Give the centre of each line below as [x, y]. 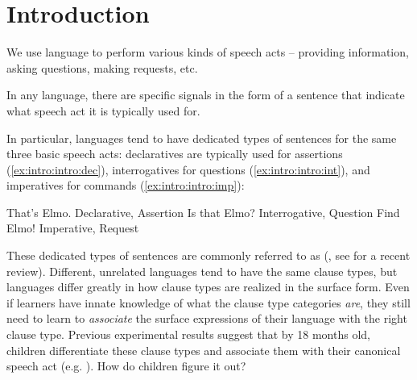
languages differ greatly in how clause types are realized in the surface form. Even [208, 287]
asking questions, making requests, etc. [102, 67]
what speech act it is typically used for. [103, 110]
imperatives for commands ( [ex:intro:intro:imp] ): [126, 185]
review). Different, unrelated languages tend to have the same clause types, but [202, 271]
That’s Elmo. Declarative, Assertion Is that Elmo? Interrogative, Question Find [203, 212]
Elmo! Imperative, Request [73, 228]
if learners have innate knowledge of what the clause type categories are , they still [208, 302]
